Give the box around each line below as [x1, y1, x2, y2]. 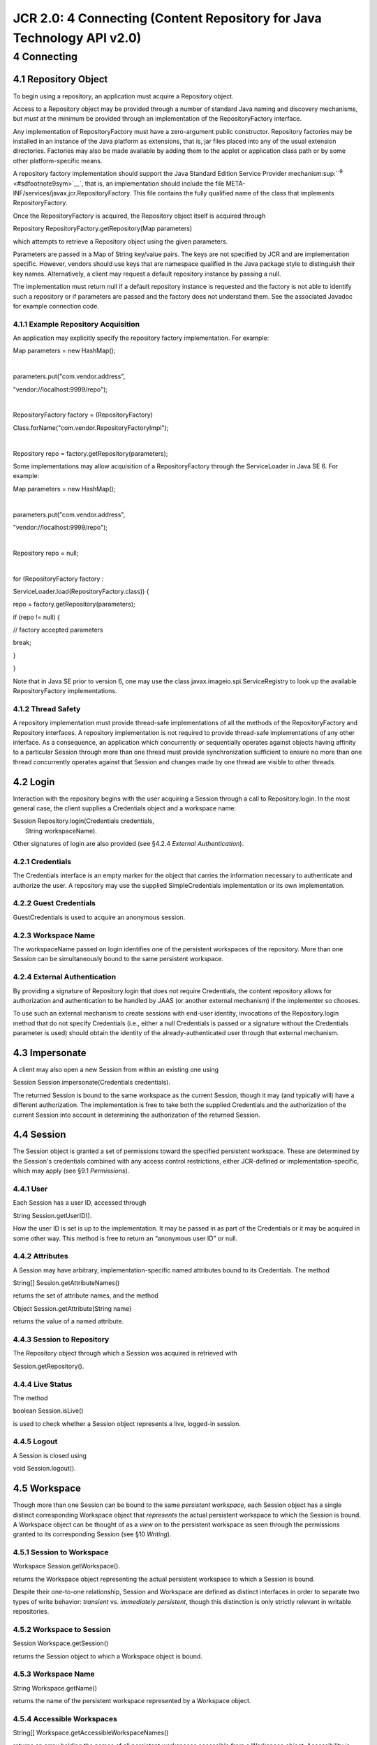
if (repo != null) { [13, 613, 61, 621]
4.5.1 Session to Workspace [13, 1547, 109, 1557]
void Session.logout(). [13, 1464, 76, 1473]
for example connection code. [13, 302, 99, 310]
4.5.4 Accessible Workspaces [13, 1714, 118, 1723]
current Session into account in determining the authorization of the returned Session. [13, 1111, 261, 1119]
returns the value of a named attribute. [13, 1317, 124, 1326]
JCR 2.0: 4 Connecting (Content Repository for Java [13, 10, 322, 26]
